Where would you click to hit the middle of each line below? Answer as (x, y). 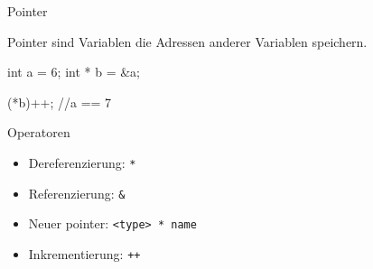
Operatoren (39, 132)
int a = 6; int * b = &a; (74, 72)
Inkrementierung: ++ (84, 253)
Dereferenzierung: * (82, 162)
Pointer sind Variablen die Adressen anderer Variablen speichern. (187, 41)
